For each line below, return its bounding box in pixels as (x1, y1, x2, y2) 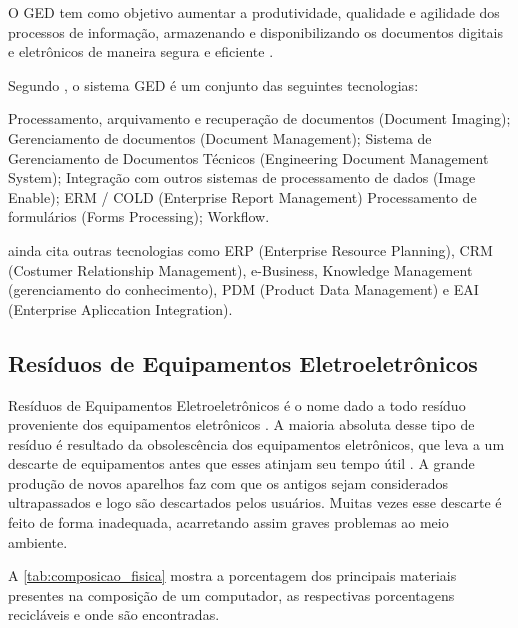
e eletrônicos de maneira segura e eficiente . (8, 41, 274, 62)
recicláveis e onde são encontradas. (8, 604, 220, 625)
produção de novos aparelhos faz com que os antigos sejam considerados (8, 472, 449, 493)
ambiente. (8, 531, 68, 552)
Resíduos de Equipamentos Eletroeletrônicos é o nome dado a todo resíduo (8, 394, 466, 415)
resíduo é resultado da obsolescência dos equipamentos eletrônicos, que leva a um (8, 433, 505, 454)
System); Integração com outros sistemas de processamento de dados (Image (8, 167, 476, 188)
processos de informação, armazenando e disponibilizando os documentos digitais (8, 21, 503, 42)
